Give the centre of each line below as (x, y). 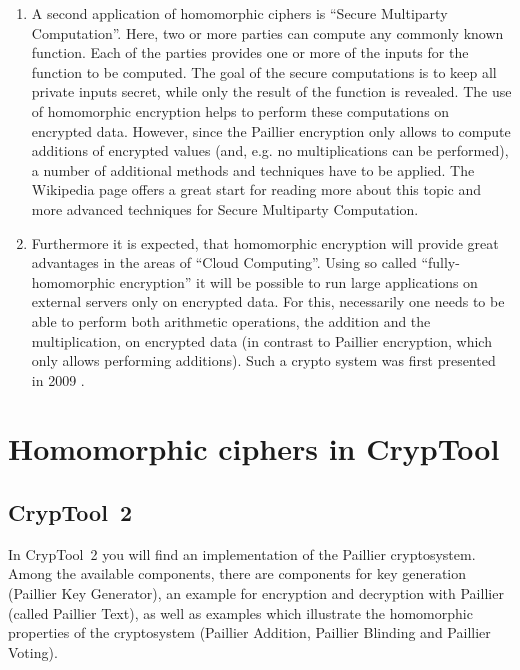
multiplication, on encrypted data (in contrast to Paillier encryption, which (261, 340)
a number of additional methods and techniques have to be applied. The (253, 169)
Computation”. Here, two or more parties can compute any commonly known (267, 32)
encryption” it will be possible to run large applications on (298, 281)
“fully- (440, 262)
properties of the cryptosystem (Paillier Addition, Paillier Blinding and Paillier (249, 632)
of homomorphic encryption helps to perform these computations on (240, 110)
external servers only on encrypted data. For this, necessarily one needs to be (268, 301)
